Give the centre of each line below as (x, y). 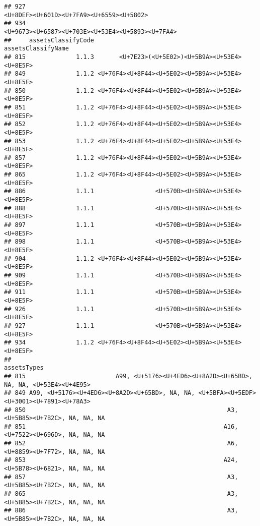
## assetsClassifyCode (49, 40)
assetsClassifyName (36, 49)
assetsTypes (24, 368)
